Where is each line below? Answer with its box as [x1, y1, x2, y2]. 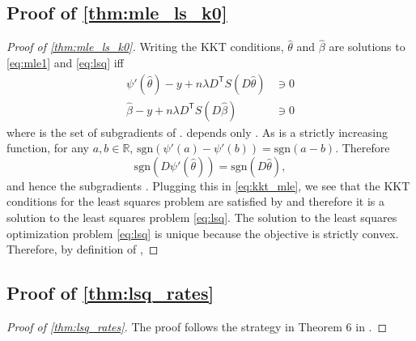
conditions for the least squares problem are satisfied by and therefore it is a [6, 193, 385, 210]
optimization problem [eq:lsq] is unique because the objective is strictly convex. [6, 224, 399, 241]
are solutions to [329, 38, 405, 55]
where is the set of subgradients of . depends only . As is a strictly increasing [6, 123, 388, 140]
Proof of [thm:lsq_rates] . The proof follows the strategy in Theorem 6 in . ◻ [6, 318, 388, 335]
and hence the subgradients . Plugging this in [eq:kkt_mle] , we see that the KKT [6, 177, 410, 194]
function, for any [6, 139, 89, 156]
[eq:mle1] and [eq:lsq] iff [6, 54, 124, 71]
